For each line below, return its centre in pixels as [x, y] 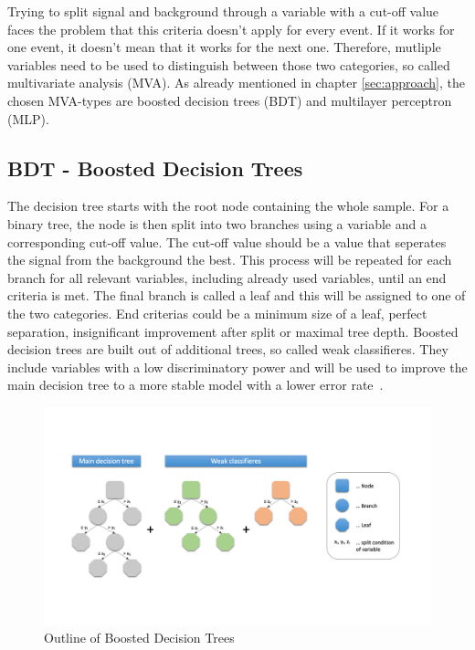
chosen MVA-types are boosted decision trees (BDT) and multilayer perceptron [230, 100]
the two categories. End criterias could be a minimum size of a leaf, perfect [217, 313]
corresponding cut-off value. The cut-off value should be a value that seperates [227, 241]
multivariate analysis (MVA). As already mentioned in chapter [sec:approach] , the [236, 83]
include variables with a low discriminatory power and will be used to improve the [237, 367]
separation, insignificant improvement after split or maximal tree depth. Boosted [233, 331]
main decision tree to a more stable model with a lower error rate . [195, 385]
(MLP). [28, 118]
